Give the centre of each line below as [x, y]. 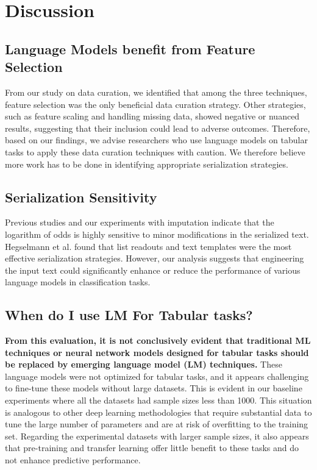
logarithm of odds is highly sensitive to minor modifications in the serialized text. [157, 234]
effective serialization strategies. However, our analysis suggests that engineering [155, 258]
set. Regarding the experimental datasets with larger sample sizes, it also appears [157, 436]
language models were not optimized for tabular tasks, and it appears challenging [157, 376]
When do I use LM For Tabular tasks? [129, 315]
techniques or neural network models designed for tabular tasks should [157, 352]
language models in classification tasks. [78, 282]
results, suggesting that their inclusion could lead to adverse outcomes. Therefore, [158, 128]
